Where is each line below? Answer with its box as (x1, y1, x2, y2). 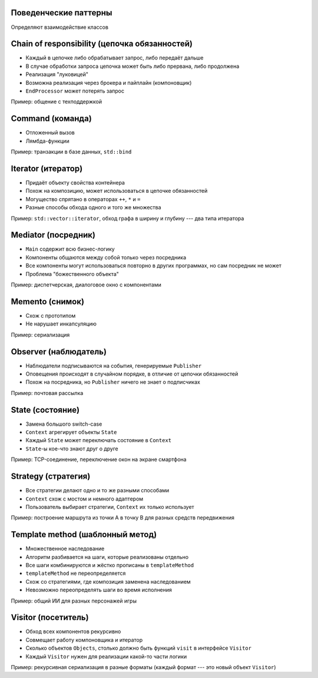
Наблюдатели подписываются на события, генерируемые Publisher (25, 362, 202, 369)
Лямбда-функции (25, 137, 70, 144)
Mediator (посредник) (11, 230, 96, 240)
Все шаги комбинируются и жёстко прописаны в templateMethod (25, 562, 194, 568)
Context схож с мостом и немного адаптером (25, 495, 144, 502)
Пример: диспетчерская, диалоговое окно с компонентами (11, 281, 161, 288)
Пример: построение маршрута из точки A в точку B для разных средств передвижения (11, 514, 235, 521)
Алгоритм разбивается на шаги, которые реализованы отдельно (25, 553, 188, 560)
